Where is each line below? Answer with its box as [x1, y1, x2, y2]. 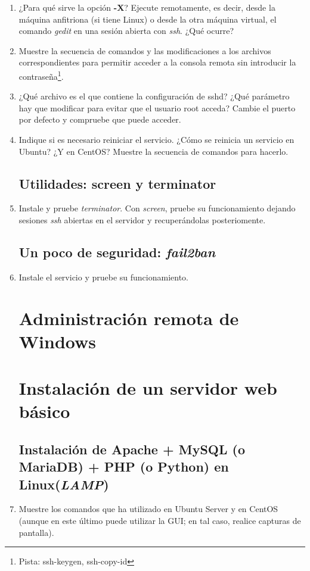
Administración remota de [18, 305, 239, 330]
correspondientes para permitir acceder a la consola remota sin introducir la [18, 56, 296, 68]
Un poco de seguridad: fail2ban [18, 242, 216, 261]
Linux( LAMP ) [18, 475, 109, 493]
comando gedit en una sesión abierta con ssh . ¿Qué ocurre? [18, 24, 234, 37]
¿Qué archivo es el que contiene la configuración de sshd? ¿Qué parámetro [18, 90, 290, 102]
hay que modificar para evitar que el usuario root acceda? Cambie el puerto [18, 101, 296, 114]
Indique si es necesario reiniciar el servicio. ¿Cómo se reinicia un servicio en [18, 133, 294, 145]
